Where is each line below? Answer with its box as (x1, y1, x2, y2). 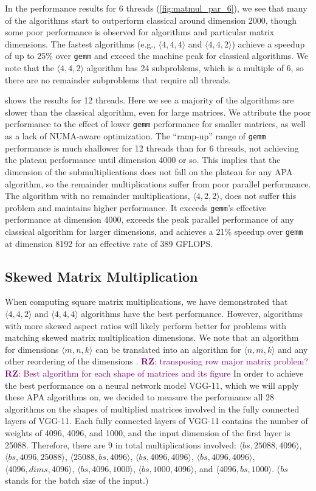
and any (278, 343, 308, 355)
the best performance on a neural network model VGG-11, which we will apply (5, 378, 299, 391)
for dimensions (5, 343, 59, 355)
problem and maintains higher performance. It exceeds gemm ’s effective (5, 201, 267, 214)
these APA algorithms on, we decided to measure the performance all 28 (5, 391, 275, 403)
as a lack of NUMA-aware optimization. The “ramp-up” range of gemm (5, 130, 266, 142)
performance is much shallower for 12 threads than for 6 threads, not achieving (5, 141, 299, 154)
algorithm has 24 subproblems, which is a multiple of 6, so (86, 61, 304, 74)
